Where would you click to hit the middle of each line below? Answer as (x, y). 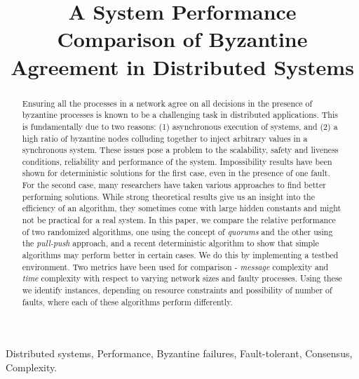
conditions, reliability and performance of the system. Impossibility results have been (177, 161)
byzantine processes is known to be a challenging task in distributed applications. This (180, 115)
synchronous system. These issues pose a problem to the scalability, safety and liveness (180, 150)
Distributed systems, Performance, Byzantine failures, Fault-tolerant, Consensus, (179, 353)
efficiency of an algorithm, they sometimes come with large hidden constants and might (182, 208)
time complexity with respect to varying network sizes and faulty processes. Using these (182, 278)
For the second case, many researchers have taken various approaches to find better (174, 185)
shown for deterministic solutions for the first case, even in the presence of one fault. (176, 173)
